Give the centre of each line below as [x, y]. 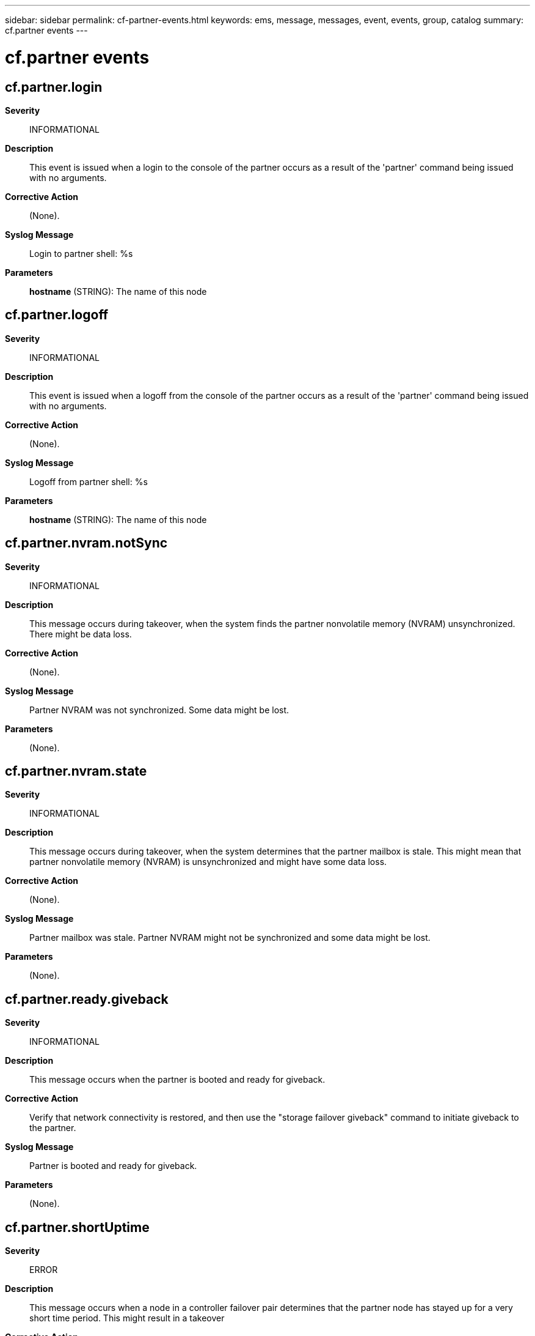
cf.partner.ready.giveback [87, 999]
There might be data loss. [81, 634]
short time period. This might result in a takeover [127, 1318]
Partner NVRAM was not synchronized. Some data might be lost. [159, 710]
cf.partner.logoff [57, 315]
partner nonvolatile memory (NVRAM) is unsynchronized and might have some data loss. [208, 862]
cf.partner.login [54, 87]
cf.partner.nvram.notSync [86, 543]
